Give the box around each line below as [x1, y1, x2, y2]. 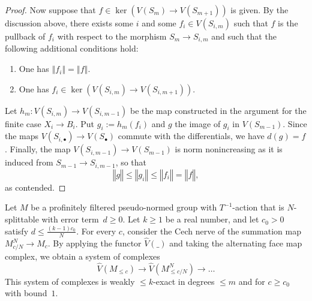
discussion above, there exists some [5, 17, 133, 29]
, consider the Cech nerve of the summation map [122, 224, 301, 237]
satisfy [5, 224, 29, 237]
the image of [175, 117, 221, 130]
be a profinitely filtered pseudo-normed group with [31, 201, 217, 213]
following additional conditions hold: [5, 42, 139, 55]
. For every [76, 224, 116, 237]
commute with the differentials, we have [118, 130, 265, 142]
